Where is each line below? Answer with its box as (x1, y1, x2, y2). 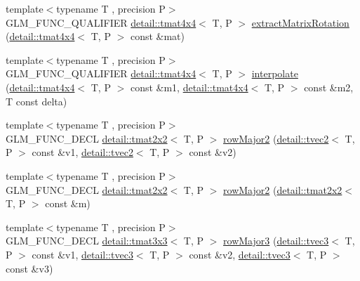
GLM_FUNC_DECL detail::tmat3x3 (6, 233, 168, 248)
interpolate (251, 66, 298, 81)
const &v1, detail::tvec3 (32, 247, 133, 261)
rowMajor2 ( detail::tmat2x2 (223, 182, 342, 197)
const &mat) (130, 29, 185, 44)
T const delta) (6, 93, 67, 108)
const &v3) (6, 261, 53, 275)
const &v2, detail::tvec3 (189, 247, 291, 261)
